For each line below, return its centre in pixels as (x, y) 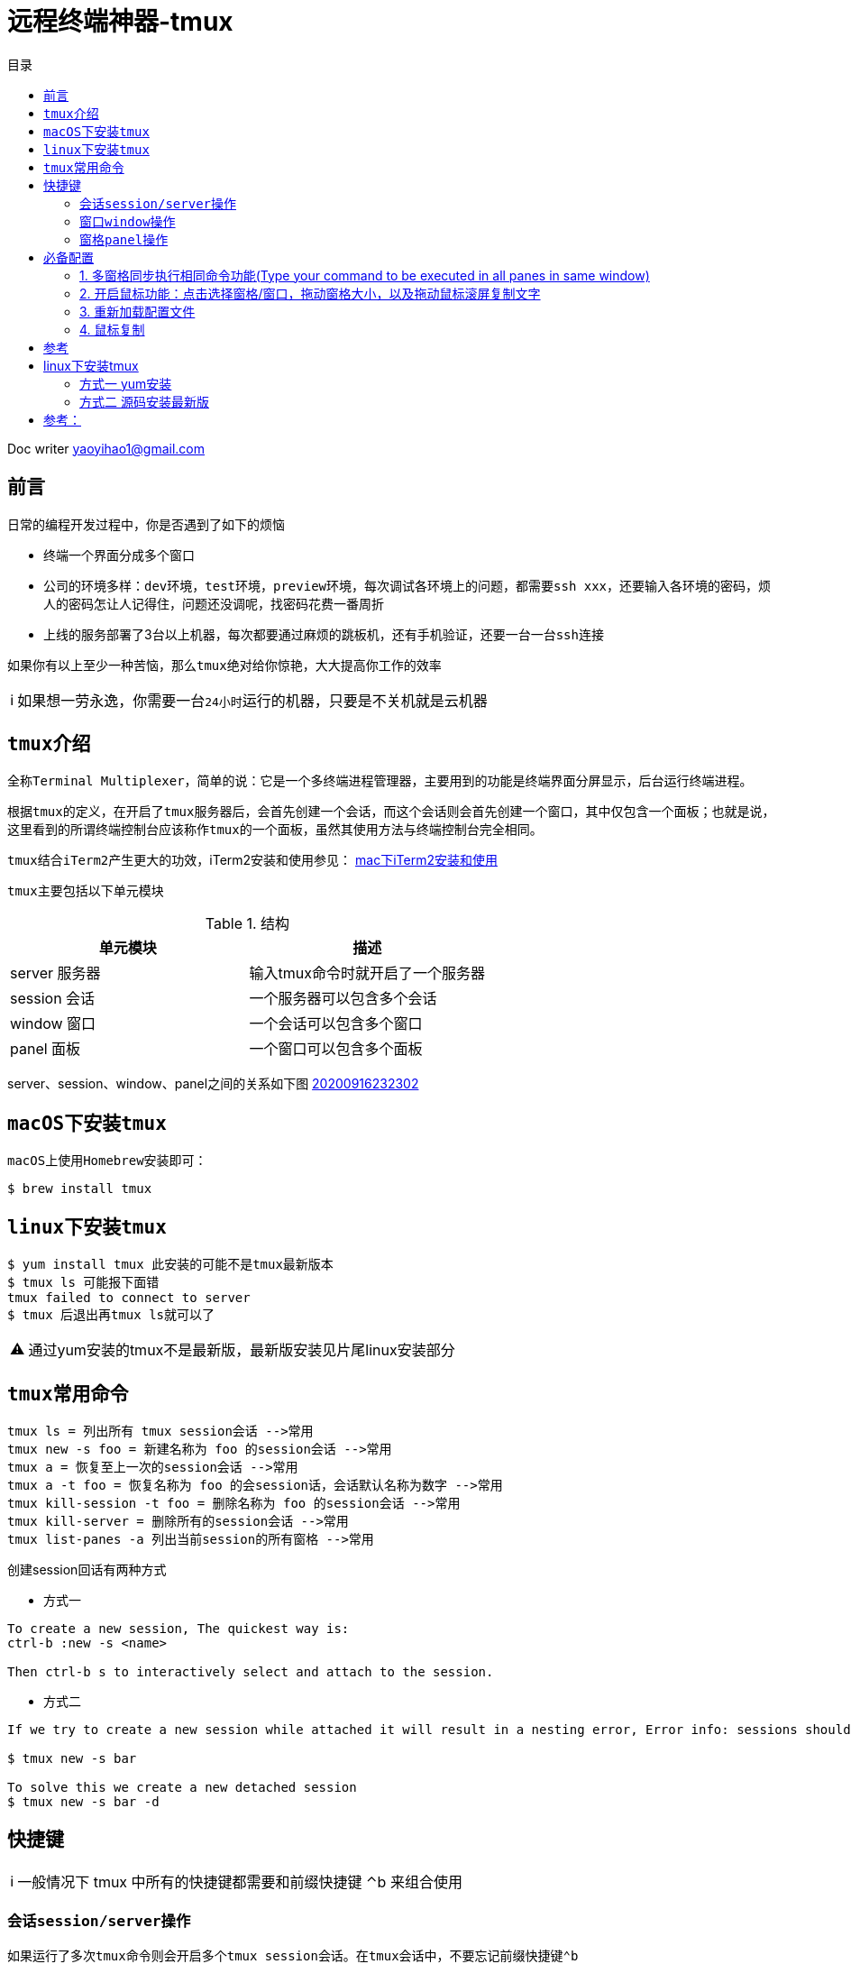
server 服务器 (55, 973)
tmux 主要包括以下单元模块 (86, 891)
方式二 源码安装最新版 (144, 401)
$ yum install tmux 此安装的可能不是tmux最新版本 (170, 1265)
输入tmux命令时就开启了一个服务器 (367, 973)
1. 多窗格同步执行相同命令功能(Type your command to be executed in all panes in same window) (365, 275)
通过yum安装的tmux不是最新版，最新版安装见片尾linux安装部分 (242, 1350)
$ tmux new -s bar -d (83, 1801)
